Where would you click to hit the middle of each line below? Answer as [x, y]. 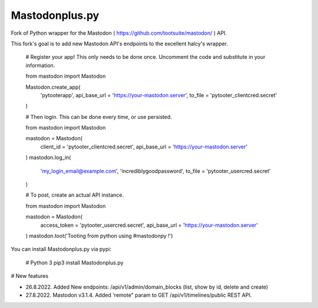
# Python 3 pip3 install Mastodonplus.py [74, 263]
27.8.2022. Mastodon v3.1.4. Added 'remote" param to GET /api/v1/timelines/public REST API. [139, 295]
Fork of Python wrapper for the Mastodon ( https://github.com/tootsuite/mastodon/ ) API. [119, 33]
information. [40, 65]
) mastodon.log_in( [48, 158]
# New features [30, 276]
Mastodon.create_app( [53, 87]
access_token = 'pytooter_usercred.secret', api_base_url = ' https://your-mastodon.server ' [149, 225]
